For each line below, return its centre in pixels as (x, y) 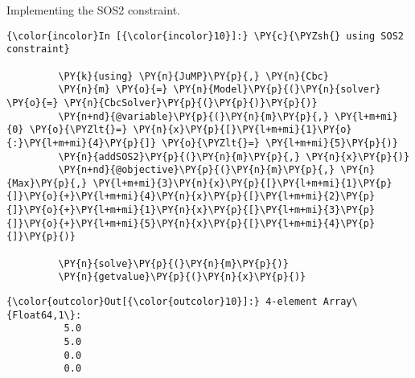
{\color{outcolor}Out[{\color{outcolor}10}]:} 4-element (162, 302)
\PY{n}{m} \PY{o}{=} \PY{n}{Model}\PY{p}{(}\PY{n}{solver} (220, 90)
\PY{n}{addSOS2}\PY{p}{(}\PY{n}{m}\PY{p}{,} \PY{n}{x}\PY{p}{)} (234, 156)
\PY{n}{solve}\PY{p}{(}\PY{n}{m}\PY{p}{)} (173, 263)
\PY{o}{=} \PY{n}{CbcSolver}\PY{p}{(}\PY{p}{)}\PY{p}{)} (162, 103)
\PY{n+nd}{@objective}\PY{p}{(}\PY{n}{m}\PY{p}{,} (197, 170)
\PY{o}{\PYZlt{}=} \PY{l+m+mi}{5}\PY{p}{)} (280, 143)
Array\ (340, 302)
